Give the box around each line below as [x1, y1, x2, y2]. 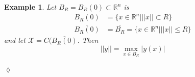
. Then [77, 35, 99, 45]
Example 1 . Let [4, 2, 57, 12]
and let [4, 35, 26, 45]
